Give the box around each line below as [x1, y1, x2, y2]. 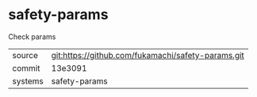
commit [12, 62, 40, 73]
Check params [8, 32, 56, 41]
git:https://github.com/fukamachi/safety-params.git [51, 49, 244, 60]
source [12, 49, 38, 60]
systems [12, 76, 44, 87]
